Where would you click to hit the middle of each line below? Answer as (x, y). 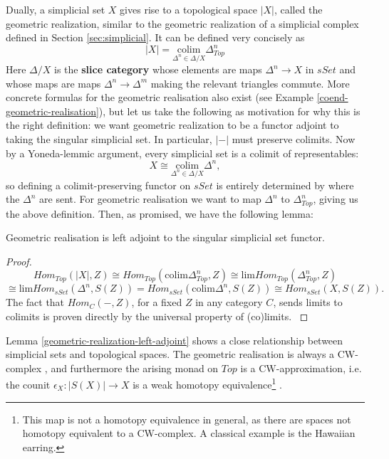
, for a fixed (157, 302)
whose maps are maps (53, 83)
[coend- (332, 97)
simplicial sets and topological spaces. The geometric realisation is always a (170, 354)
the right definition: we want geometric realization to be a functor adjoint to (172, 125)
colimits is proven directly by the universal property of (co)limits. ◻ (157, 316)
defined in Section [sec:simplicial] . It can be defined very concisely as (155, 37)
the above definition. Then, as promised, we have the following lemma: (160, 213)
